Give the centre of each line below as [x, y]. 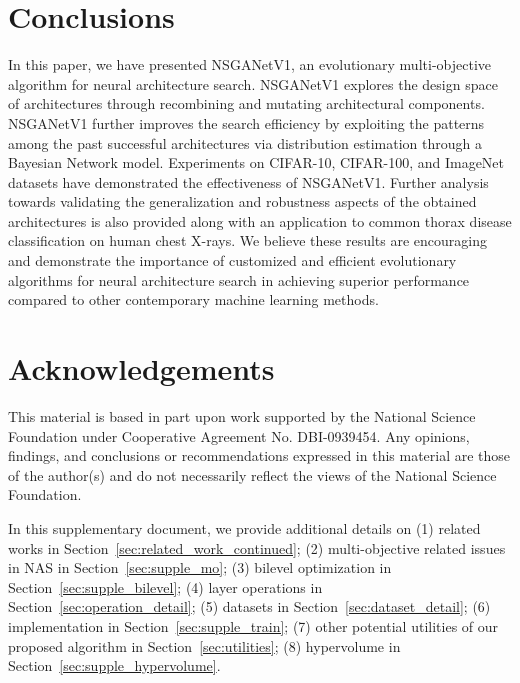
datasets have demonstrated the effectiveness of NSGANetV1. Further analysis [248, 181]
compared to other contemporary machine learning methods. [193, 299]
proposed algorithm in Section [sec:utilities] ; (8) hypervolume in [204, 645]
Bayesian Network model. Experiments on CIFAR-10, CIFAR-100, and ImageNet [256, 162]
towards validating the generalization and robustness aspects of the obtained [242, 201]
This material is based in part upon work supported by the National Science [242, 415]
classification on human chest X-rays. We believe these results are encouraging [247, 240]
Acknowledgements [141, 368]
